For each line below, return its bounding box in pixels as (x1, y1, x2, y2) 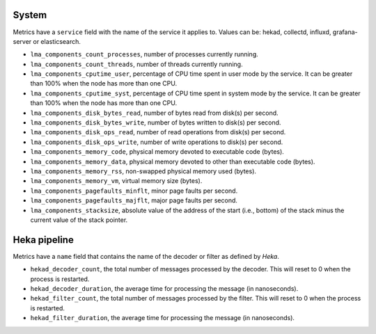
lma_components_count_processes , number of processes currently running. (30, 50, 259, 58)
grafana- (332, 28, 358, 36)
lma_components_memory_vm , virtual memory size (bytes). (30, 177, 203, 185)
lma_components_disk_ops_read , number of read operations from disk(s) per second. (30, 128, 286, 136)
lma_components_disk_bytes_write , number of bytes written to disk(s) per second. (30, 118, 281, 127)
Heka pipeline (13, 234, 75, 246)
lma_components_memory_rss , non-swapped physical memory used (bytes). (30, 167, 257, 175)
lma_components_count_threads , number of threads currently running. (30, 60, 243, 68)
